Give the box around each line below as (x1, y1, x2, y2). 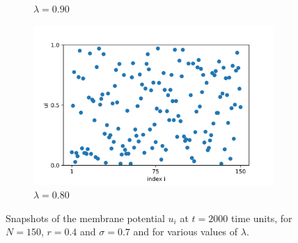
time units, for (230, 210, 292, 225)
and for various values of (133, 224, 238, 239)
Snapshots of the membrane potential (6, 210, 165, 225)
